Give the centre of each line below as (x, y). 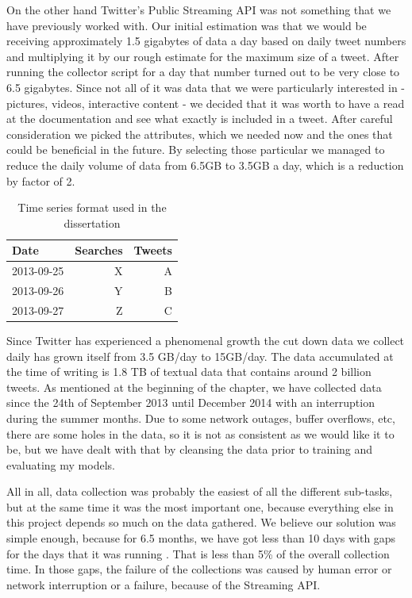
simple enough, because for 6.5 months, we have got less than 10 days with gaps (201, 538)
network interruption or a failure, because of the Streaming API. (164, 584)
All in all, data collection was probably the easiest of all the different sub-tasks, (200, 491)
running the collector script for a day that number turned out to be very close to (203, 72)
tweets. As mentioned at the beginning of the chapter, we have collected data (194, 387)
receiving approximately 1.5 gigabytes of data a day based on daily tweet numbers (206, 41)
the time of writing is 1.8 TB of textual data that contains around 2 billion (189, 372)
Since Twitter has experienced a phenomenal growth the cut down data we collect (206, 340)
